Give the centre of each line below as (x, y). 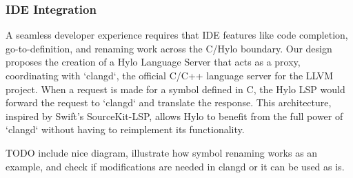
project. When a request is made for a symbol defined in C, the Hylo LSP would (175, 89)
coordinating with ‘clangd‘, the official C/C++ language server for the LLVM (170, 75)
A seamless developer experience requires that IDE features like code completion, (177, 35)
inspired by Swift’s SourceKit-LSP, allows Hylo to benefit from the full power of (174, 116)
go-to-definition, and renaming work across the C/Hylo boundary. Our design (169, 48)
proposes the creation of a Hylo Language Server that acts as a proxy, (153, 62)
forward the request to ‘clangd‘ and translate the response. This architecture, (169, 102)
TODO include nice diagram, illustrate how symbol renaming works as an (162, 152)
